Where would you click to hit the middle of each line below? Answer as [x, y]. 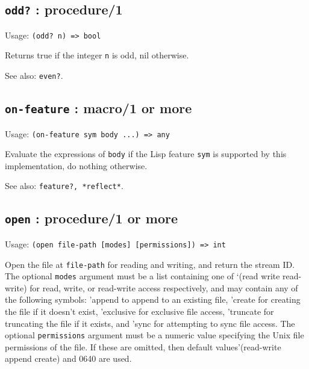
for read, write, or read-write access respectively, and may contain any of [164, 287]
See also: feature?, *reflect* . [64, 186]
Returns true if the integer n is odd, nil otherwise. [97, 55]
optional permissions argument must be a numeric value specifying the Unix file [154, 335]
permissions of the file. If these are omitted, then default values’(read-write [143, 346]
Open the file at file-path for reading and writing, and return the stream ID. [150, 264]
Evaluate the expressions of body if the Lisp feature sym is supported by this [146, 154]
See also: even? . [34, 76]
